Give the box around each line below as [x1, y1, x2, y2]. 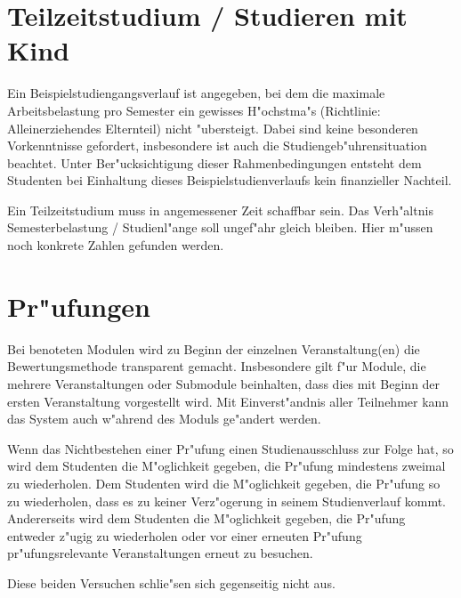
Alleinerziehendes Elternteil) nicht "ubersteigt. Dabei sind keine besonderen [7, 118, 418, 137]
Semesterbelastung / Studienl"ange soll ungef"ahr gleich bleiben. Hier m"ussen [7, 218, 433, 237]
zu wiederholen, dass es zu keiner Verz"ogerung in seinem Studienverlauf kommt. [7, 491, 446, 510]
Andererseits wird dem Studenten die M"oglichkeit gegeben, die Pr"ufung [7, 509, 406, 528]
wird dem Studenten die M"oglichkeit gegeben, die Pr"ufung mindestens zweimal [7, 457, 446, 475]
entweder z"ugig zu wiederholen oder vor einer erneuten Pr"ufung [7, 526, 362, 545]
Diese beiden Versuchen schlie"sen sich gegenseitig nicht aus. [7, 573, 336, 592]
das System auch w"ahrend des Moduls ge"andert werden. [7, 409, 321, 428]
